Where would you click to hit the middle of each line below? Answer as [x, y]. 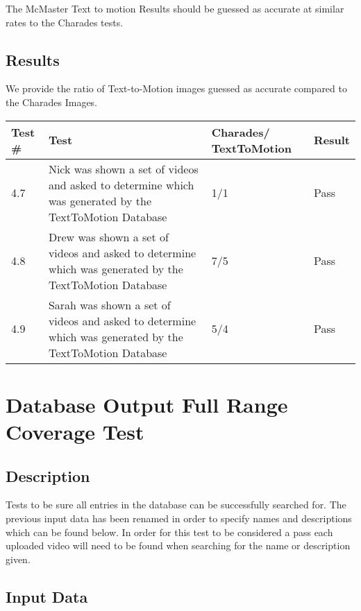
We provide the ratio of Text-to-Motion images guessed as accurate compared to [176, 88]
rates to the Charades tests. [65, 22]
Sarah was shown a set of [109, 304]
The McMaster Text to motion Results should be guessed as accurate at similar [175, 8]
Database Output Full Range [147, 404]
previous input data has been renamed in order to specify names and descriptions [179, 518]
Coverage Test [75, 431]
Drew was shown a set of [108, 236]
